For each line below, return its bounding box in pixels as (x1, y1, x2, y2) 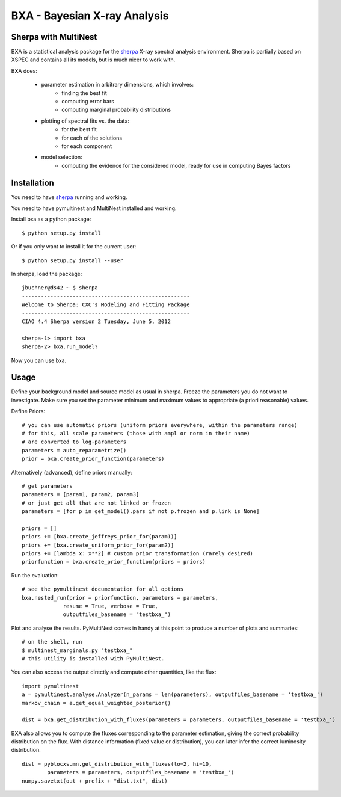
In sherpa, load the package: (11, 271, 82, 277)
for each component (61, 142, 112, 150)
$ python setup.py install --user (22, 257, 123, 264)
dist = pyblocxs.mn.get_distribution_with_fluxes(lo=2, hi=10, (22, 760, 212, 767)
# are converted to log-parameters (22, 439, 127, 445)
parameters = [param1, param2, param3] (22, 491, 140, 498)
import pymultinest (22, 683, 79, 689)
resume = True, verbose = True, (63, 603, 159, 610)
